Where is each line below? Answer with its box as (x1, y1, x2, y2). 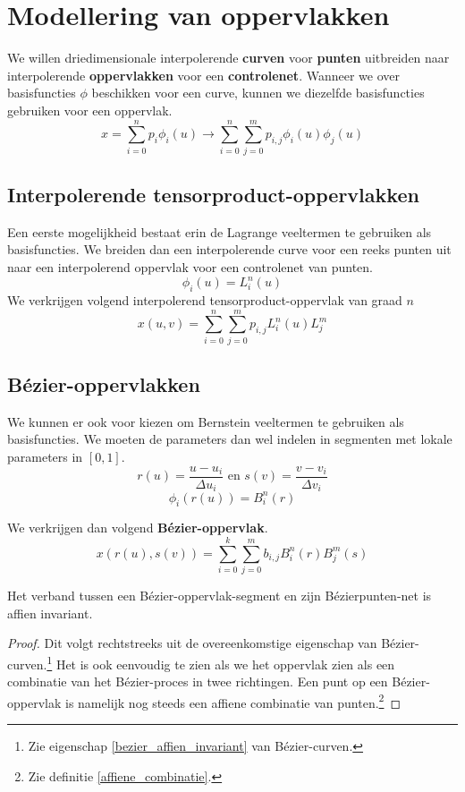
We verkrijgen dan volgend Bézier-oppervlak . (7, 518, 268, 537)
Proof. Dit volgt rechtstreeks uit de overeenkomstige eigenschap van (7, 634, 377, 652)
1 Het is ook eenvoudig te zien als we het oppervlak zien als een (46, 651, 395, 673)
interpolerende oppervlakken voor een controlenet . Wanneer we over (7, 65, 400, 84)
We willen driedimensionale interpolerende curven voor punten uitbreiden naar (7, 48, 450, 67)
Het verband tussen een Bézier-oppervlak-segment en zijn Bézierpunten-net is (7, 586, 432, 605)
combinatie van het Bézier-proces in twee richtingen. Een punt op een (7, 672, 388, 691)
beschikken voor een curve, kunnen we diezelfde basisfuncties (91, 83, 425, 102)
